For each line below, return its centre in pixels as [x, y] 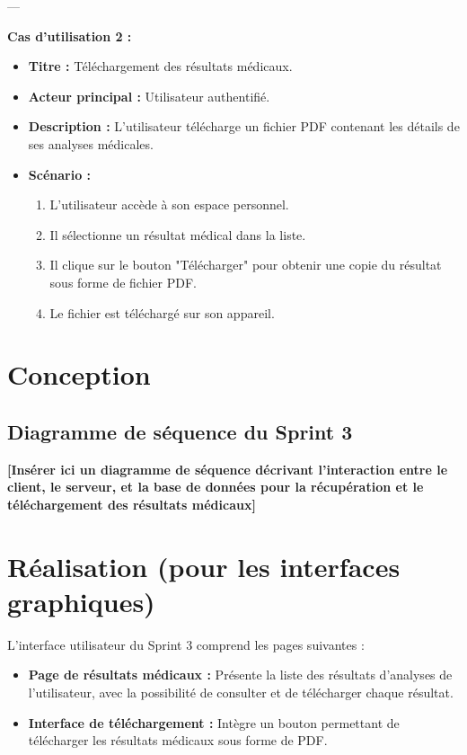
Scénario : [60, 174]
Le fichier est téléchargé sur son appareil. [162, 312]
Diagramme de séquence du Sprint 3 [180, 431]
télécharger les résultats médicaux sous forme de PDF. [178, 740]
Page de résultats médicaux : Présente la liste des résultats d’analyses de [240, 675]
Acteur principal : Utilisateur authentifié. [149, 96]
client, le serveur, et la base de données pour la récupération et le [216, 487]
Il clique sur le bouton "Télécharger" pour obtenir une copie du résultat [246, 265]
